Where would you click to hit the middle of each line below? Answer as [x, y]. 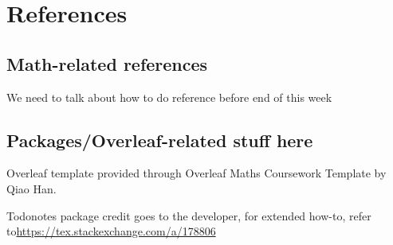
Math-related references [107, 63]
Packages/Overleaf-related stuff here [160, 140]
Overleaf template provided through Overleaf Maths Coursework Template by [196, 173]
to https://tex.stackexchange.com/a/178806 [111, 231]
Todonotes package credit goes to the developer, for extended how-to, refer [189, 215]
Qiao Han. [31, 188]
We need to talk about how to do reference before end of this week [169, 97]
